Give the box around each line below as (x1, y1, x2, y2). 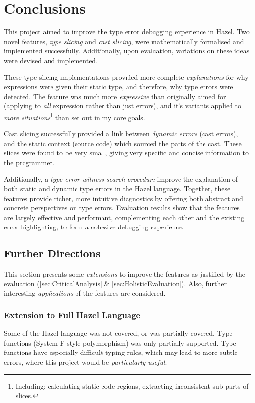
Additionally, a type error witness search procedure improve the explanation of (4, 174, 238, 184)
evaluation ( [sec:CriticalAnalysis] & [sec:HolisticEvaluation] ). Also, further (4, 278, 227, 288)
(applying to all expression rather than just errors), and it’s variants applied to (4, 101, 242, 111)
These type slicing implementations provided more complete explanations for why (4, 72, 249, 82)
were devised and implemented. (4, 55, 98, 65)
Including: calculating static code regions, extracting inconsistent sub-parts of (15, 380, 249, 391)
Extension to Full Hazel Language (4, 308, 141, 321)
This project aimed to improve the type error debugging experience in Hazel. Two (4, 26, 250, 37)
